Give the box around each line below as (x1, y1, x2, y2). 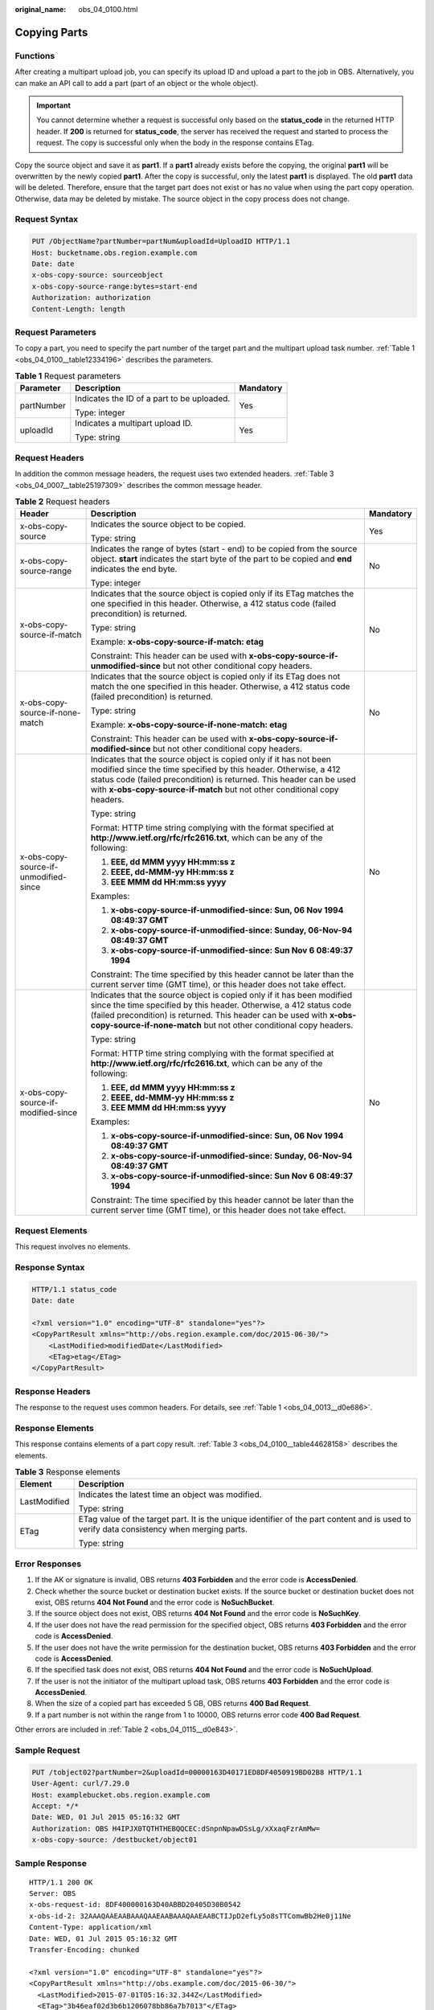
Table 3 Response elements (14, 1466, 121, 1478)
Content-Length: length (31, 304, 126, 314)
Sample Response (14, 1857, 88, 1868)
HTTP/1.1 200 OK (29, 1877, 93, 1887)
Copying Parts (14, 25, 88, 39)
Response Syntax (14, 1261, 85, 1273)
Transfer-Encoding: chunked (29, 1946, 140, 1955)
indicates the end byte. (90, 564, 178, 575)
